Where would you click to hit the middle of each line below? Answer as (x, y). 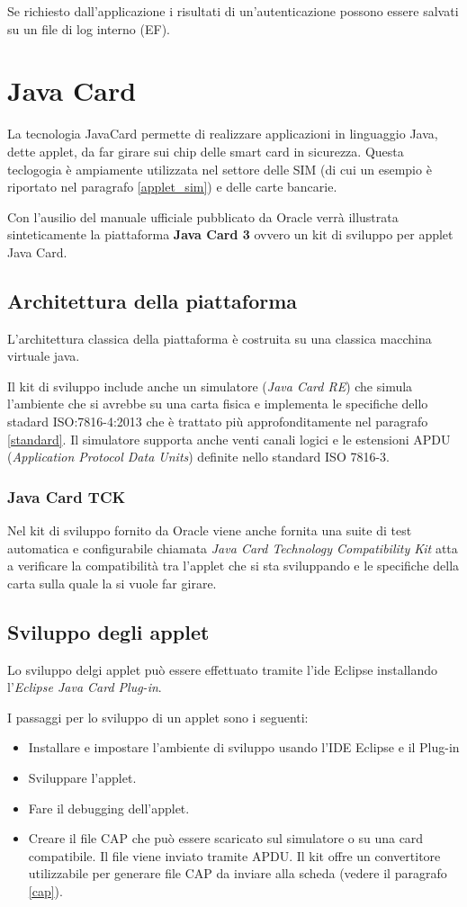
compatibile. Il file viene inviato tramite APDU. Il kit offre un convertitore (234, 855)
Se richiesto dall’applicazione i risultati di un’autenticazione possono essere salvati (233, 11)
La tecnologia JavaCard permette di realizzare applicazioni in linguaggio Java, (223, 134)
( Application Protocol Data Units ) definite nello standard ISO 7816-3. (199, 457)
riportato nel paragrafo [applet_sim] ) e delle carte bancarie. (172, 187)
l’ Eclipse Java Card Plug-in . (85, 687)
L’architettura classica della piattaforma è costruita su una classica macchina (220, 338)
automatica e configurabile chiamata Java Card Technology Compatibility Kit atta (233, 548)
